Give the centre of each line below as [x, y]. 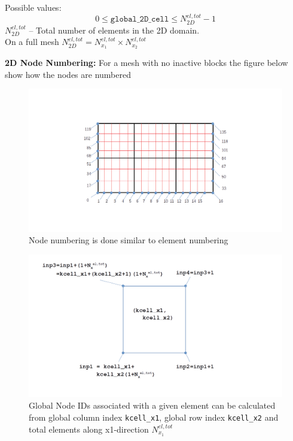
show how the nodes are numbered [68, 74]
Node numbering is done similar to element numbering [129, 240]
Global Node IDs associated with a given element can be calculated [152, 405]
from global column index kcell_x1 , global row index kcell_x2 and [154, 417]
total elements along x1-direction [89, 429]
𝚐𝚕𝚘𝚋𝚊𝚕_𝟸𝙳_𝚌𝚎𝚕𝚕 [140, 19]
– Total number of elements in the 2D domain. [114, 30]
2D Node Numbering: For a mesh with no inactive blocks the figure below [146, 63]
